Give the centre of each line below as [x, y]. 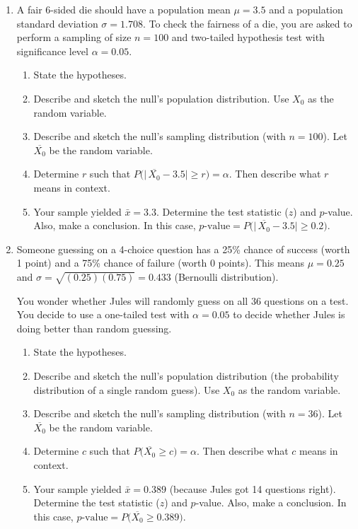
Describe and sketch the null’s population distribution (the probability [186, 376]
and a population [306, 9]
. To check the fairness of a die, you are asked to [247, 23]
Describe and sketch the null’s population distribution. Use [161, 98]
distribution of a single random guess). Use [127, 389]
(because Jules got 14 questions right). [253, 488]
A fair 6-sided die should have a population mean [123, 9]
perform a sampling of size [74, 37]
